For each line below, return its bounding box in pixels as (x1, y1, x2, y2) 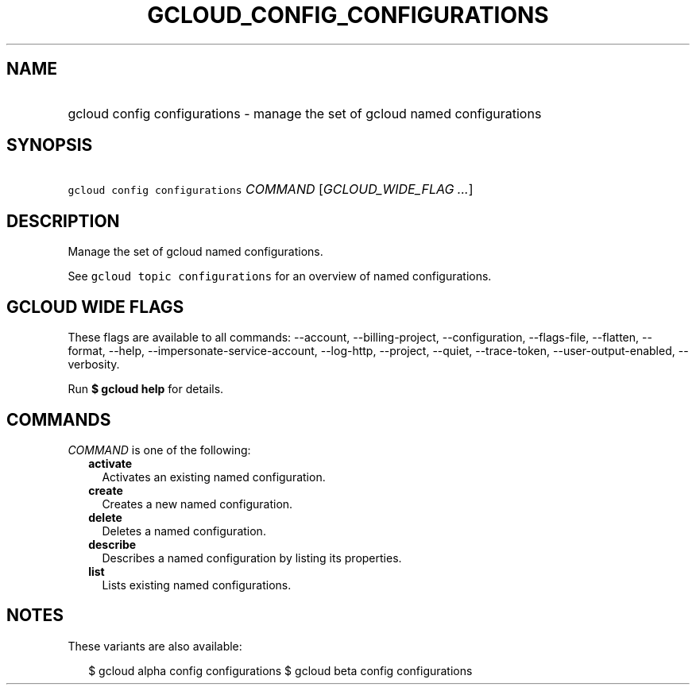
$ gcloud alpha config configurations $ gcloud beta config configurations (88, 663, 473, 677)
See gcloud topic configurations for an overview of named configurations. (68, 269, 492, 284)
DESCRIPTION (6, 210, 120, 231)
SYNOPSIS (6, 135, 93, 156)
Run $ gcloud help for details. (68, 382, 224, 396)
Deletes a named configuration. (102, 523, 266, 538)
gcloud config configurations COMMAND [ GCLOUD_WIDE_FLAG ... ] (68, 181, 474, 198)
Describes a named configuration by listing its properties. (102, 550, 402, 565)
